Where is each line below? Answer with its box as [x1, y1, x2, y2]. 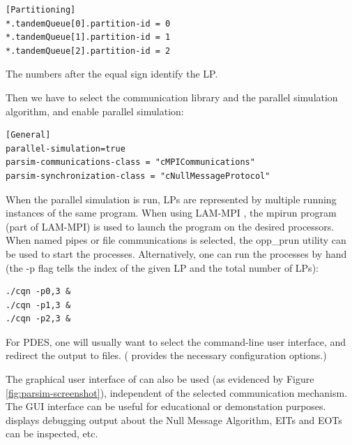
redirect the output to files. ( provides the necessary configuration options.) [6, 348, 327, 363]
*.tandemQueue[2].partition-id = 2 [6, 45, 171, 56]
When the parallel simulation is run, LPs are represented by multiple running [6, 191, 337, 206]
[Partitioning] [6, 5, 76, 15]
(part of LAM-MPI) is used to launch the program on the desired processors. [6, 219, 335, 233]
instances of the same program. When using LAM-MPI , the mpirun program [6, 205, 337, 220]
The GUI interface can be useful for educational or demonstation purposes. [6, 399, 326, 414]
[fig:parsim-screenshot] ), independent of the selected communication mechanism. [6, 385, 348, 400]
